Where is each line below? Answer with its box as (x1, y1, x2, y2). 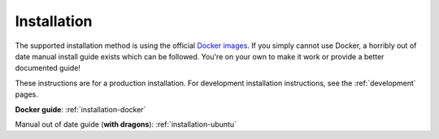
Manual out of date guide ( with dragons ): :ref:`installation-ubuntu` (15, 119, 237, 129)
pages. (15, 89, 38, 99)
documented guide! (15, 63, 81, 73)
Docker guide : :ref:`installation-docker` (15, 104, 146, 114)
